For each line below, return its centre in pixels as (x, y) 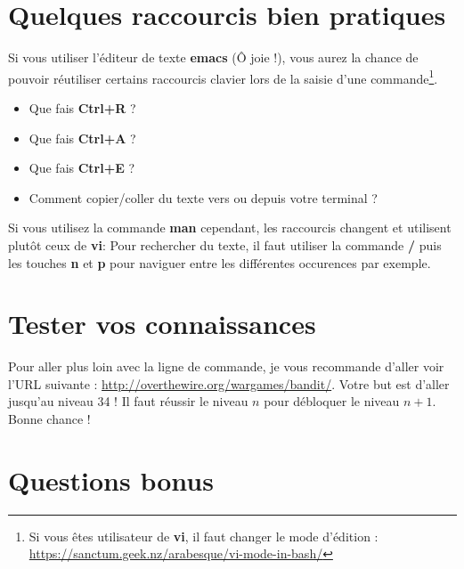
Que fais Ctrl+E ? (82, 168)
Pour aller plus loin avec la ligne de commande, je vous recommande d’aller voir (226, 366)
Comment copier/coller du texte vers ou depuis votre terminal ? (203, 197)
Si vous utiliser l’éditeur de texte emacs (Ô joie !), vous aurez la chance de (213, 57)
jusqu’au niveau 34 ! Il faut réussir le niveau (128, 401)
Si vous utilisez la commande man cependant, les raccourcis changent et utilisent (230, 228)
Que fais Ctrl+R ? (82, 107)
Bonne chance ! (49, 419)
